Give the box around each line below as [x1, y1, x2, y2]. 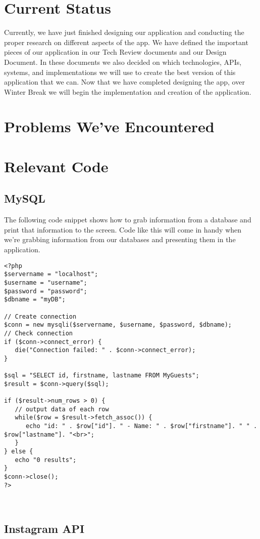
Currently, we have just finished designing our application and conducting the [4, 27, 244, 37]
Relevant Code [4, 156, 109, 176]
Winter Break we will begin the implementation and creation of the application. [4, 86, 251, 97]
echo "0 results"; [15, 456, 77, 464]
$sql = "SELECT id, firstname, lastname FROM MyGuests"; [4, 372, 199, 379]
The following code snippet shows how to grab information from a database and [4, 214, 251, 225]
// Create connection [4, 313, 77, 320]
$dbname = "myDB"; [4, 296, 66, 303]
